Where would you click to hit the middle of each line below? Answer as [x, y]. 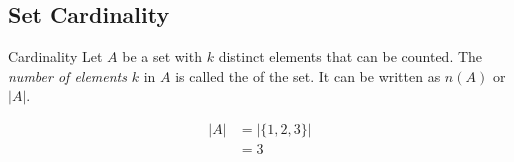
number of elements [67, 75]
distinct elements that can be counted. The [350, 56]
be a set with [162, 56]
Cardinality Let [55, 56]
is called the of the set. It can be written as [308, 75]
